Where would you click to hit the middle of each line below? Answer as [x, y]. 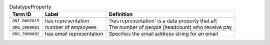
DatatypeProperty [30, 7]
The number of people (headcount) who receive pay [170, 27]
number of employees [71, 27]
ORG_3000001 [26, 27]
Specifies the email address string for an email [163, 34]
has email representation [74, 34]
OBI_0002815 [26, 21]
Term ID [22, 14]
